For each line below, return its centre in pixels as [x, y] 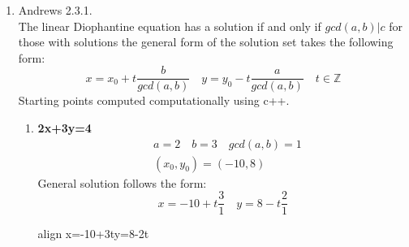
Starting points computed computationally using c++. [154, 100]
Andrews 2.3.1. [55, 10]
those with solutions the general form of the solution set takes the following [206, 42]
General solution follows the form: [122, 182]
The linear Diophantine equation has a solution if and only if [170, 26]
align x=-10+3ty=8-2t [93, 234]
